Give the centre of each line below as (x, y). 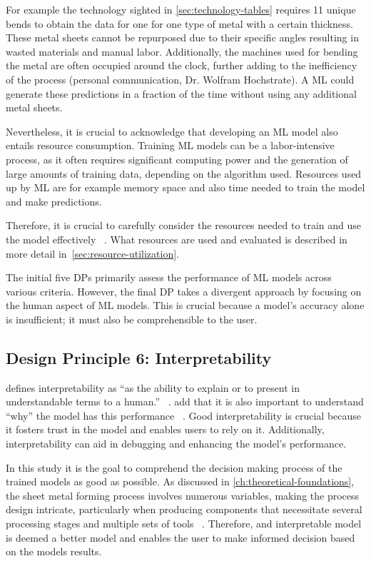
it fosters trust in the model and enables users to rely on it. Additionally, (165, 429)
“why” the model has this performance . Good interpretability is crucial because (184, 415)
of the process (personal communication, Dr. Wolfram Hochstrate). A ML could (180, 79)
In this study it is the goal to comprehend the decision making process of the (174, 467)
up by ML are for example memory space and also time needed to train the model (185, 187)
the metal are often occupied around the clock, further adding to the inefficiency (182, 65)
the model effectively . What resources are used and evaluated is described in (177, 239)
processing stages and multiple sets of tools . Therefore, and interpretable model (184, 524)
